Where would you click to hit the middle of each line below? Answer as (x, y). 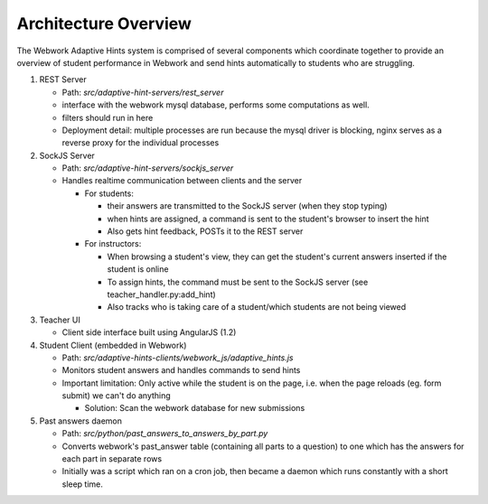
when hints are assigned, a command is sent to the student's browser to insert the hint (268, 219)
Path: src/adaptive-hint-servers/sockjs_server (148, 168)
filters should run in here (108, 117)
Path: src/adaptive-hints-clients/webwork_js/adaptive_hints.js (178, 358)
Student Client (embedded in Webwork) (113, 345)
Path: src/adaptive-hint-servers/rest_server (143, 92)
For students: (109, 193)
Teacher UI (60, 320)
